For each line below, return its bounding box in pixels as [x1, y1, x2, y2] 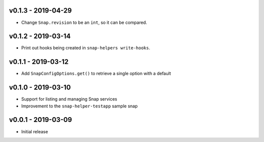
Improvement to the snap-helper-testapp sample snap [21, 103, 138, 109]
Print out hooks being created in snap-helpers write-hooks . [21, 45, 150, 51]
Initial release [21, 128, 48, 134]
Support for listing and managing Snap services [21, 96, 117, 102]
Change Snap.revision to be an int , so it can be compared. [21, 20, 148, 25]
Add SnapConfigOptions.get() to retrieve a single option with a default [21, 71, 171, 77]
